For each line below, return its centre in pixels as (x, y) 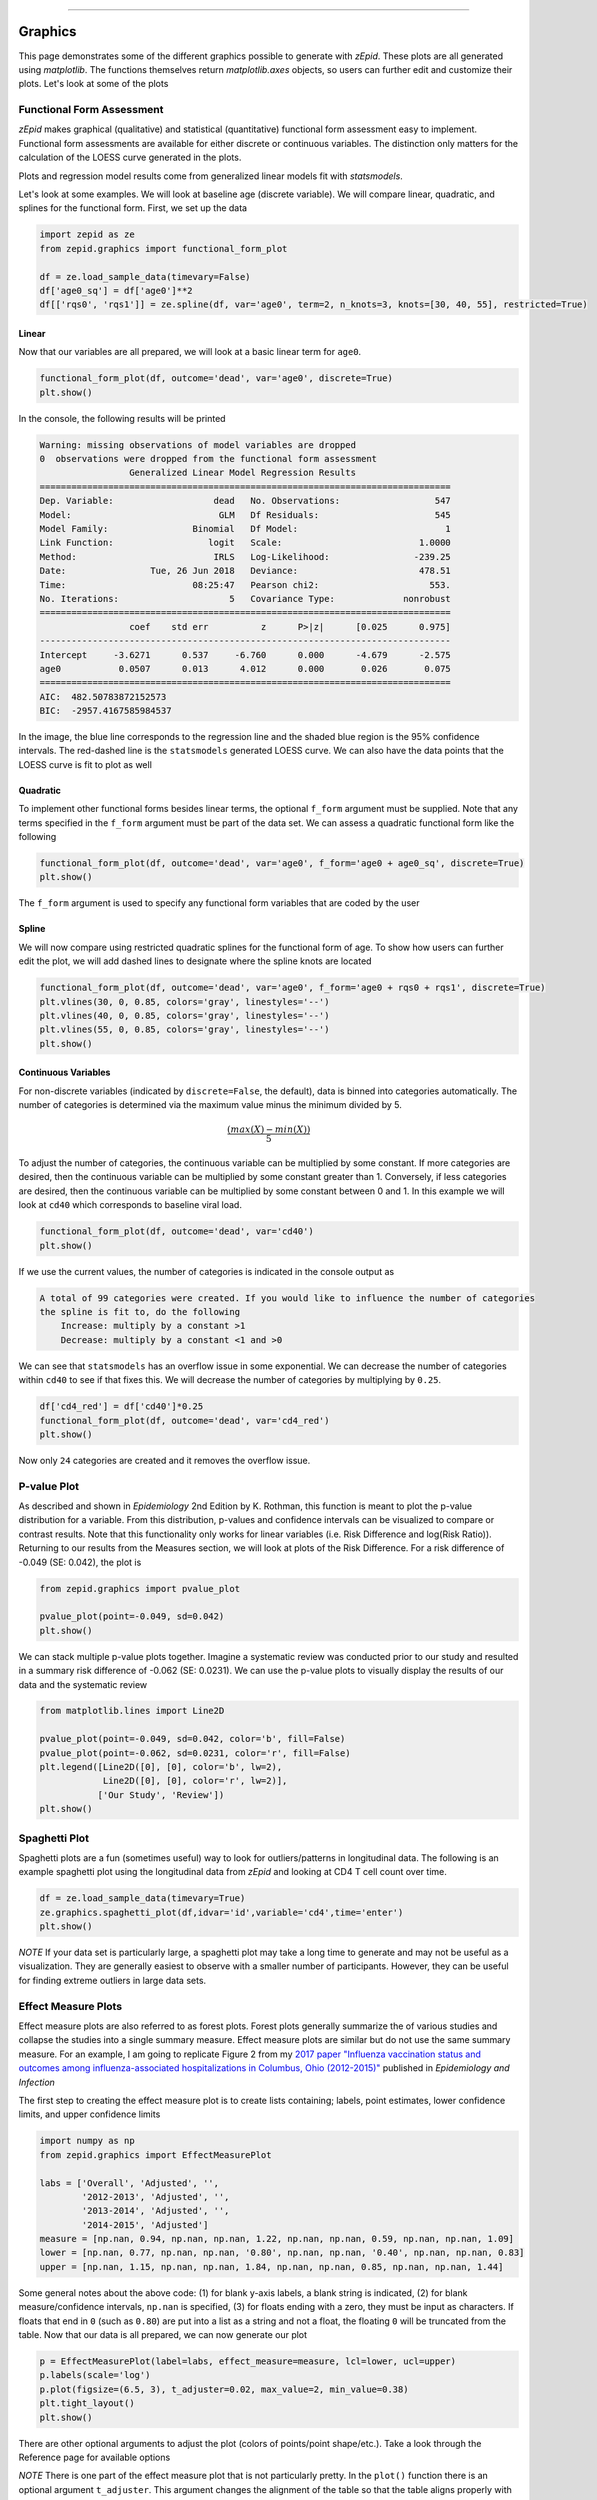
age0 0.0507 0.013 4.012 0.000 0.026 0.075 (245, 668)
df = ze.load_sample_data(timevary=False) (145, 276)
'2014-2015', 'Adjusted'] (145, 2224)
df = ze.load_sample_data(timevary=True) (142, 1898)
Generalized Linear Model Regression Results (242, 473)
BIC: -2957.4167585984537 (105, 711)
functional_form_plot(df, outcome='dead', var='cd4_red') (184, 1420)
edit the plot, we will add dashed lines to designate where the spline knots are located (195, 961)
